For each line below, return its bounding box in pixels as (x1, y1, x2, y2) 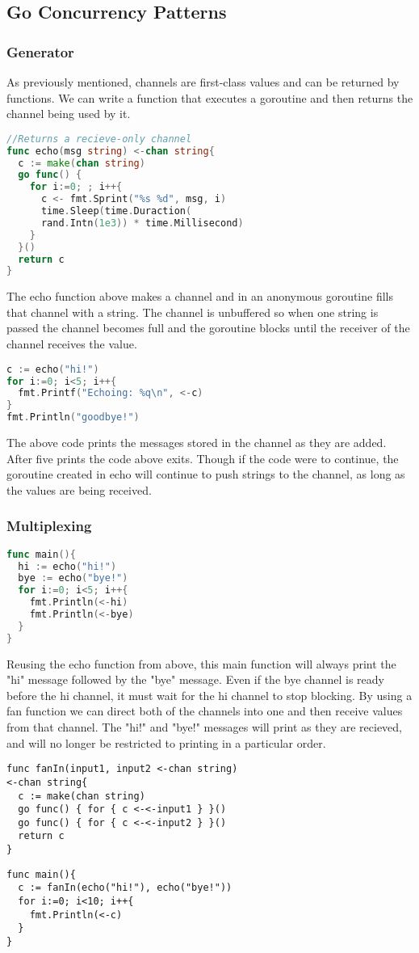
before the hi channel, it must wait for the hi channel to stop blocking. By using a (6, 686, 413, 703)
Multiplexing (6, 516, 92, 536)
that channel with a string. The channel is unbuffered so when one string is (6, 303, 379, 320)
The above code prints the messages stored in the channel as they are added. (6, 434, 387, 451)
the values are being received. (6, 481, 152, 498)
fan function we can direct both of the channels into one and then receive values (6, 702, 403, 719)
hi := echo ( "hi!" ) (18, 560, 117, 572)
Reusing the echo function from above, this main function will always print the (6, 655, 396, 672)
